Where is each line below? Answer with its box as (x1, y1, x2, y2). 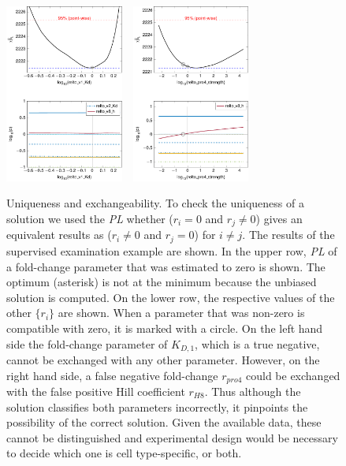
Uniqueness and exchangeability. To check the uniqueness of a (6, 195, 304, 211)
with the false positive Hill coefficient (6, 383, 185, 399)
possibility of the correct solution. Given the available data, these (6, 414, 322, 431)
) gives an (255, 211, 303, 227)
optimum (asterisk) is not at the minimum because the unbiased (6, 274, 317, 290)
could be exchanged (246, 367, 340, 383)
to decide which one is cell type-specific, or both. (6, 445, 242, 461)
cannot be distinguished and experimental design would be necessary (6, 429, 338, 445)
